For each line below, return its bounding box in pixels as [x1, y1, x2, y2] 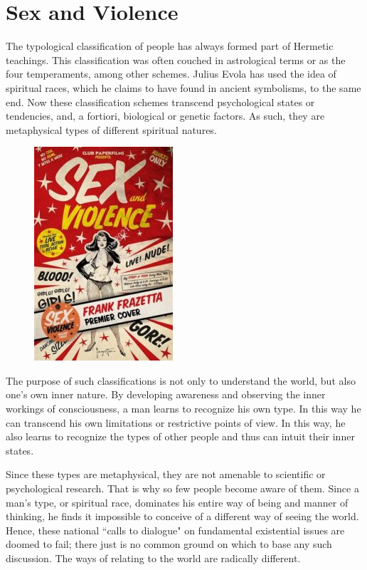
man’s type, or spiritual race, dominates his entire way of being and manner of [6, 494, 349, 509]
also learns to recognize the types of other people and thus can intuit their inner [6, 429, 355, 444]
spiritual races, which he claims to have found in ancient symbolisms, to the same [6, 80, 361, 95]
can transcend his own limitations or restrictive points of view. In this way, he [6, 415, 346, 430]
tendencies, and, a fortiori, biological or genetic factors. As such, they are [6, 108, 325, 123]
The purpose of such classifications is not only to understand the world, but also [6, 373, 356, 388]
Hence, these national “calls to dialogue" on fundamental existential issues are [6, 522, 345, 537]
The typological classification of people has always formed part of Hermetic [6, 38, 334, 53]
